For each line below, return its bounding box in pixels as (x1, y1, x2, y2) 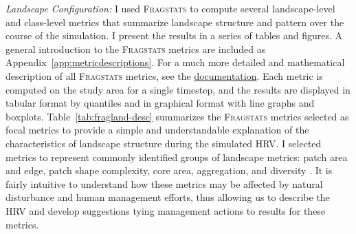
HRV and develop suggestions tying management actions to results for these (5, 203, 326, 217)
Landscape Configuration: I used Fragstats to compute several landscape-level (5, 1, 335, 15)
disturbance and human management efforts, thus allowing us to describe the (5, 190, 330, 204)
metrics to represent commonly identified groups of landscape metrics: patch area (5, 149, 348, 164)
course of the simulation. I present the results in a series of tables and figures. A (5, 28, 343, 43)
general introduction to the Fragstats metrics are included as (5, 41, 266, 56)
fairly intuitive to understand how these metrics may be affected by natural (5, 176, 323, 191)
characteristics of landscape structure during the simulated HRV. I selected (5, 136, 322, 150)
